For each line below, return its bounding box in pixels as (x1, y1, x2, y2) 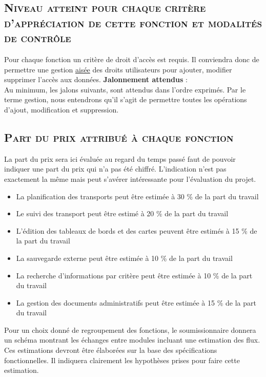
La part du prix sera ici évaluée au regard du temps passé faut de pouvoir (4, 153, 236, 164)
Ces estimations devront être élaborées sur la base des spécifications (4, 345, 217, 355)
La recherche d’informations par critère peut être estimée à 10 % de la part (16, 270, 253, 280)
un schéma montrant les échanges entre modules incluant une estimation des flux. (4, 334, 260, 345)
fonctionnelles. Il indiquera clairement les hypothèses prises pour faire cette (4, 354, 240, 365)
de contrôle (4, 30, 71, 46)
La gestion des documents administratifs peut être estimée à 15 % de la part (16, 297, 256, 308)
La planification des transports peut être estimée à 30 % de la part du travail (16, 191, 259, 201)
